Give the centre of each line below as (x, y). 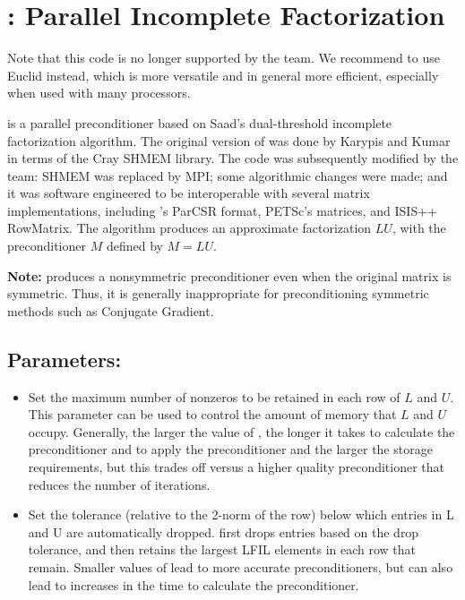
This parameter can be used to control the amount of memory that (212, 414)
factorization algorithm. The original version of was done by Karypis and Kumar (229, 140)
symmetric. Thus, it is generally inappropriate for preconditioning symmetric (218, 293)
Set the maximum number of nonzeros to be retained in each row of (214, 396)
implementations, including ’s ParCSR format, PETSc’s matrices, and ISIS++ (222, 210)
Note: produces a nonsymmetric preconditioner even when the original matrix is (229, 275)
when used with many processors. (99, 93)
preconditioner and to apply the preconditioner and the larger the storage (230, 449)
